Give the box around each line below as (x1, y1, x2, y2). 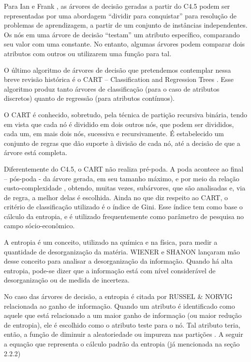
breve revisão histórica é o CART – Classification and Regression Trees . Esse (4, 74, 234, 84)
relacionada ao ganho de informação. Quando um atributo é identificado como (4, 300, 235, 311)
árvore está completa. (4, 147, 67, 157)
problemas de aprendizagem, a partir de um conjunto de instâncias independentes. (4, 20, 248, 30)
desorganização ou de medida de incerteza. (4, 275, 130, 285)
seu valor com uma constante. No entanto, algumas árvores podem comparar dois (4, 39, 245, 49)
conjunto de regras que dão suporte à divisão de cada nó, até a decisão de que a (4, 138, 240, 148)
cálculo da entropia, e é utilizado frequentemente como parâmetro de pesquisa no (4, 211, 244, 221)
